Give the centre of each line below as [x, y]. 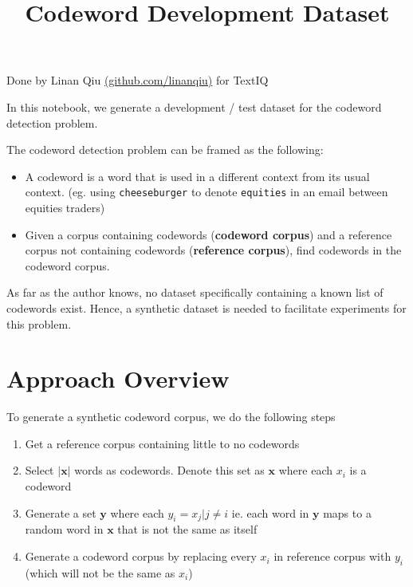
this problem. [39, 323]
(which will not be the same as [100, 572]
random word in [64, 529]
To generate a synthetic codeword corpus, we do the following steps [171, 417]
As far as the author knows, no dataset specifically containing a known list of [195, 292]
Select [39, 470]
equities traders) [65, 207]
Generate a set [61, 512]
